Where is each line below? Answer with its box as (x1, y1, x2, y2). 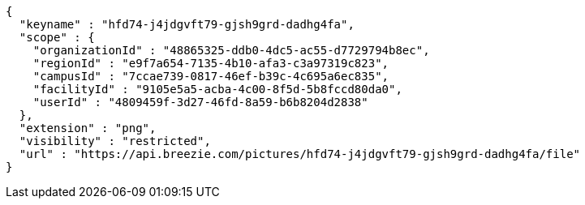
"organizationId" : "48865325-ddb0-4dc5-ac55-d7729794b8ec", (32, 44, 430, 57)
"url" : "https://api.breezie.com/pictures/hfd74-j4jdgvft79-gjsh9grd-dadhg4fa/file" (19, 147, 581, 160)
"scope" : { (19, 31, 95, 44)
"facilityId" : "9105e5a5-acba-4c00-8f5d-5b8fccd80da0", (32, 83, 402, 96)
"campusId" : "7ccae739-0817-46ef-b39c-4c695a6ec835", (32, 70, 389, 83)
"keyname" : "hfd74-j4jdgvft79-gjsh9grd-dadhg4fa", (19, 18, 355, 31)
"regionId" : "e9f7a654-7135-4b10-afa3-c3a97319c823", (32, 57, 389, 70)
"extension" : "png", (19, 122, 157, 135)
